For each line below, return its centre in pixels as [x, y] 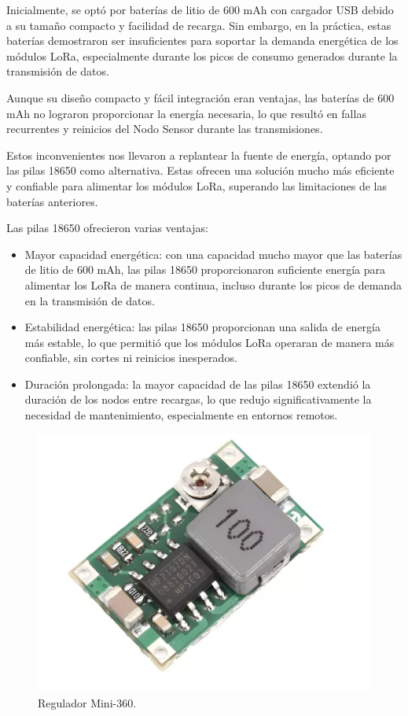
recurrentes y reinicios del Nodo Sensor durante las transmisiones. [165, 129]
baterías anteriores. [52, 201]
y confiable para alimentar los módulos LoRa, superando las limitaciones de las [197, 185]
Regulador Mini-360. [87, 702]
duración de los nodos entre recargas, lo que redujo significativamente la [198, 399]
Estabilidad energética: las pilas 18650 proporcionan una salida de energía [202, 327]
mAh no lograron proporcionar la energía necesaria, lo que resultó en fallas [186, 113]
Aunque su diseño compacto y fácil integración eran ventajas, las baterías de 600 [200, 97]
